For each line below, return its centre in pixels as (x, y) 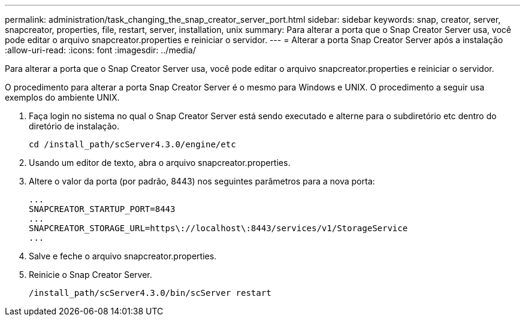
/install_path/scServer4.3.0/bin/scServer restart (150, 293)
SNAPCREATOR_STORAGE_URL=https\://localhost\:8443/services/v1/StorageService (218, 228)
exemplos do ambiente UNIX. (62, 97)
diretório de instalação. (74, 126)
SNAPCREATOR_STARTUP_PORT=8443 (102, 209)
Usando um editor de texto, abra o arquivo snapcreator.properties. (160, 163)
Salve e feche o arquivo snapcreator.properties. (123, 256)
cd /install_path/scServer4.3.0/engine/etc (132, 144)
